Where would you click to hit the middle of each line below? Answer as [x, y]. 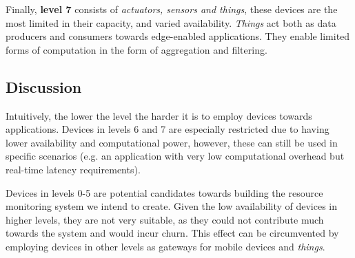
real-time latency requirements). [73, 169]
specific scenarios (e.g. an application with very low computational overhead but [175, 156]
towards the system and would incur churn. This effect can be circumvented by [172, 233]
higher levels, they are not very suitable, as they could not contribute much [165, 219]
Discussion [44, 86]
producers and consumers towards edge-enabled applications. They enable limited [178, 36]
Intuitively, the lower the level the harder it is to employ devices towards [159, 115]
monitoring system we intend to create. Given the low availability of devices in [172, 206]
